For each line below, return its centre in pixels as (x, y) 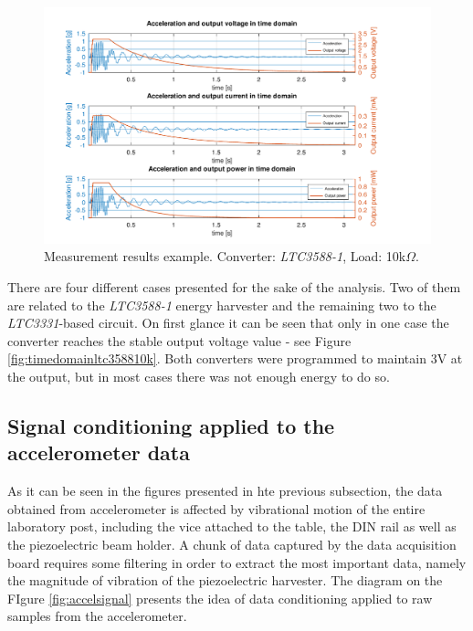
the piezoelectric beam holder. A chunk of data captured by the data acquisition (232, 544)
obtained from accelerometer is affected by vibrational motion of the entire (216, 508)
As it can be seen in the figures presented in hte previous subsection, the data (225, 491)
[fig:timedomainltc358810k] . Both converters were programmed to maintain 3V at (235, 358)
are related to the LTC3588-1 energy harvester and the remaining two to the (222, 305)
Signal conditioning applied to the (171, 425)
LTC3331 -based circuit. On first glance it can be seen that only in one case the (228, 323)
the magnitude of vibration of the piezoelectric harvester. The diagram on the (225, 580)
